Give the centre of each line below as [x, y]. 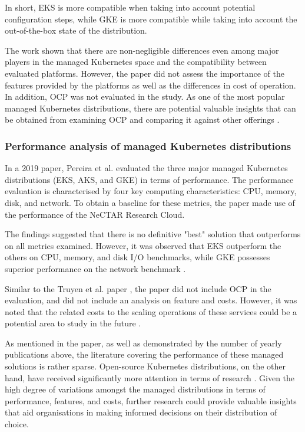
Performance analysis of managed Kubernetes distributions [148, 145]
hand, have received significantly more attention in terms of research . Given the [150, 377]
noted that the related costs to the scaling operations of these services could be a [151, 311]
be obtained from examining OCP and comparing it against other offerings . [142, 120]
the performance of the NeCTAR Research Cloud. [95, 214]
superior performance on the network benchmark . [95, 268]
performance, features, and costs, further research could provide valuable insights [151, 400]
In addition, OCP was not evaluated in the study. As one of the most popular [145, 96]
